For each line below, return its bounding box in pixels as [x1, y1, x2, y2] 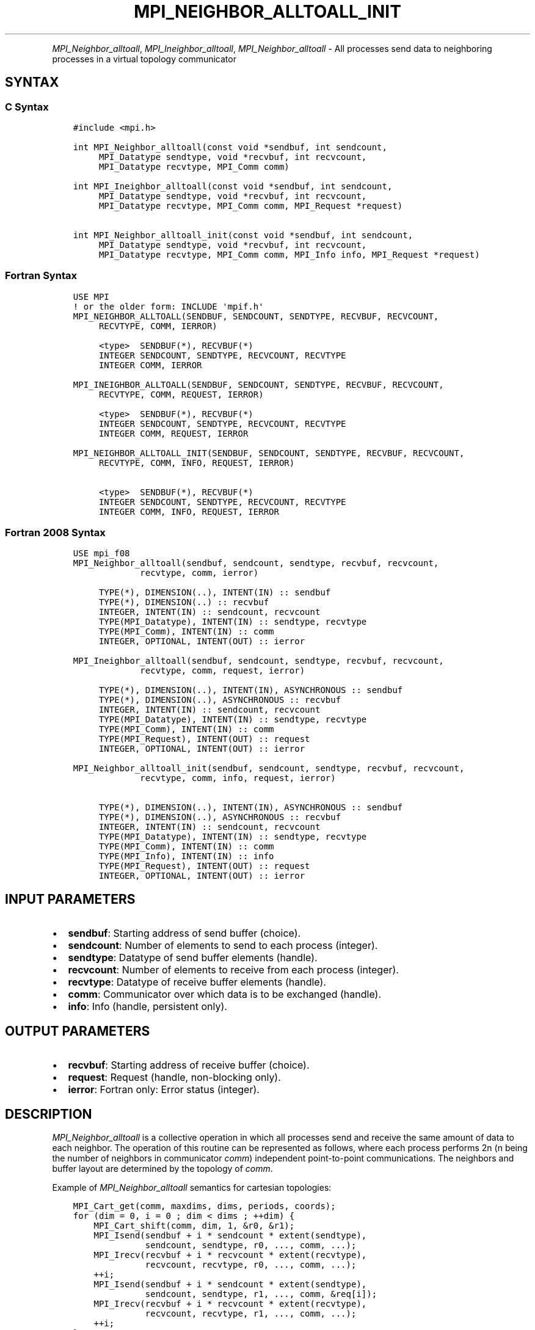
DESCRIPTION [5, 1106, 92, 1122]
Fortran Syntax [5, 269, 77, 282]
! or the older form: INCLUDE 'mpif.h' [73, 301, 264, 311]
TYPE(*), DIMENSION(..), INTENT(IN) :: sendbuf [98, 587, 331, 598]
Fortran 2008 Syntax [5, 526, 106, 539]
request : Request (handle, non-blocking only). [68, 1071, 281, 1084]
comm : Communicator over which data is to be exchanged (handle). [68, 988, 381, 1001]
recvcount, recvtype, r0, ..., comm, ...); [145, 1260, 357, 1270]
